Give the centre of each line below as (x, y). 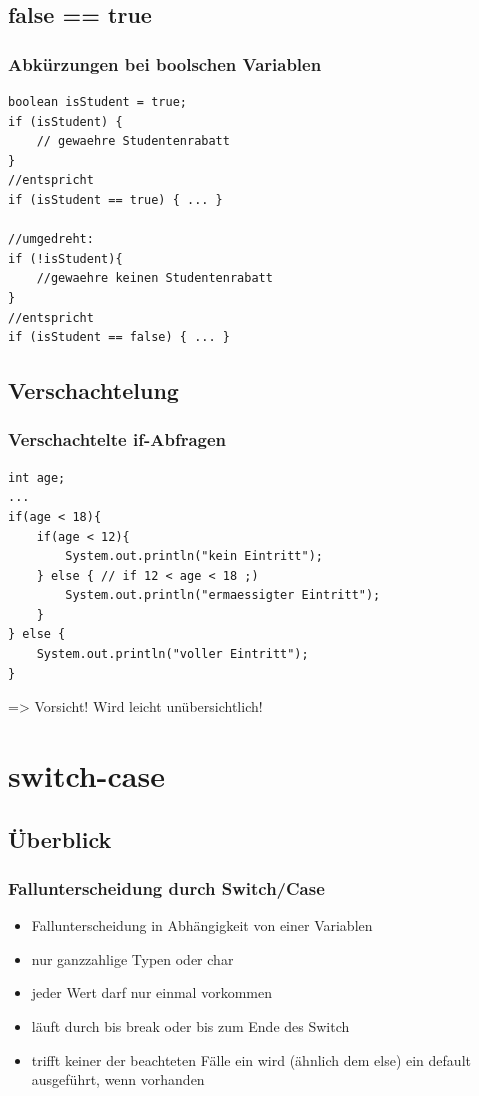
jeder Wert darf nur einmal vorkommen (151, 992)
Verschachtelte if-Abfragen (117, 439)
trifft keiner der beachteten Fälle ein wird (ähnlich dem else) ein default (251, 1059)
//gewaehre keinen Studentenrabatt (154, 278)
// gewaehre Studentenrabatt (133, 141)
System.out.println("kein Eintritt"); (194, 556)
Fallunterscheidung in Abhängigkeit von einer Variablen (202, 925)
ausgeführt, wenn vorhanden (118, 1079)
